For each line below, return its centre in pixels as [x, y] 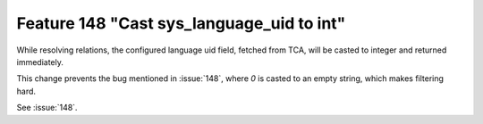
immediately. [40, 62]
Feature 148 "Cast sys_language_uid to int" [181, 23]
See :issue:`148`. [47, 108]
